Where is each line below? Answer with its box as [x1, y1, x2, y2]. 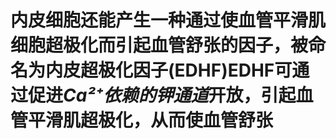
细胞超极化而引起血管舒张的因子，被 [10, 34, 309, 57]
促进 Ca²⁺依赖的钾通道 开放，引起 [28, 84, 297, 107]
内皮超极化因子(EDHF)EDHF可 [45, 59, 293, 82]
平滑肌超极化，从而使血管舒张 [28, 109, 274, 132]
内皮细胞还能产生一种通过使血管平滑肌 [10, 9, 327, 32]
